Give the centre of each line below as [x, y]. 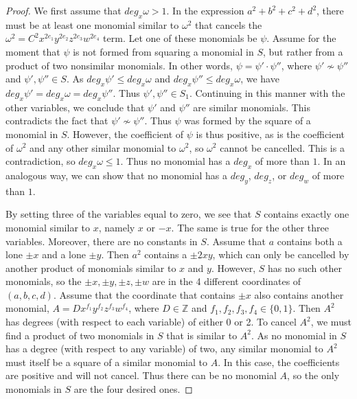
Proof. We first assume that [64, 10]
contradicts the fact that [57, 121]
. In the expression [205, 10]
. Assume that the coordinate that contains [144, 294]
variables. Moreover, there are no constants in [102, 241]
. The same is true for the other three [250, 227]
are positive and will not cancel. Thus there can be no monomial [141, 375]
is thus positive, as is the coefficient [270, 134]
